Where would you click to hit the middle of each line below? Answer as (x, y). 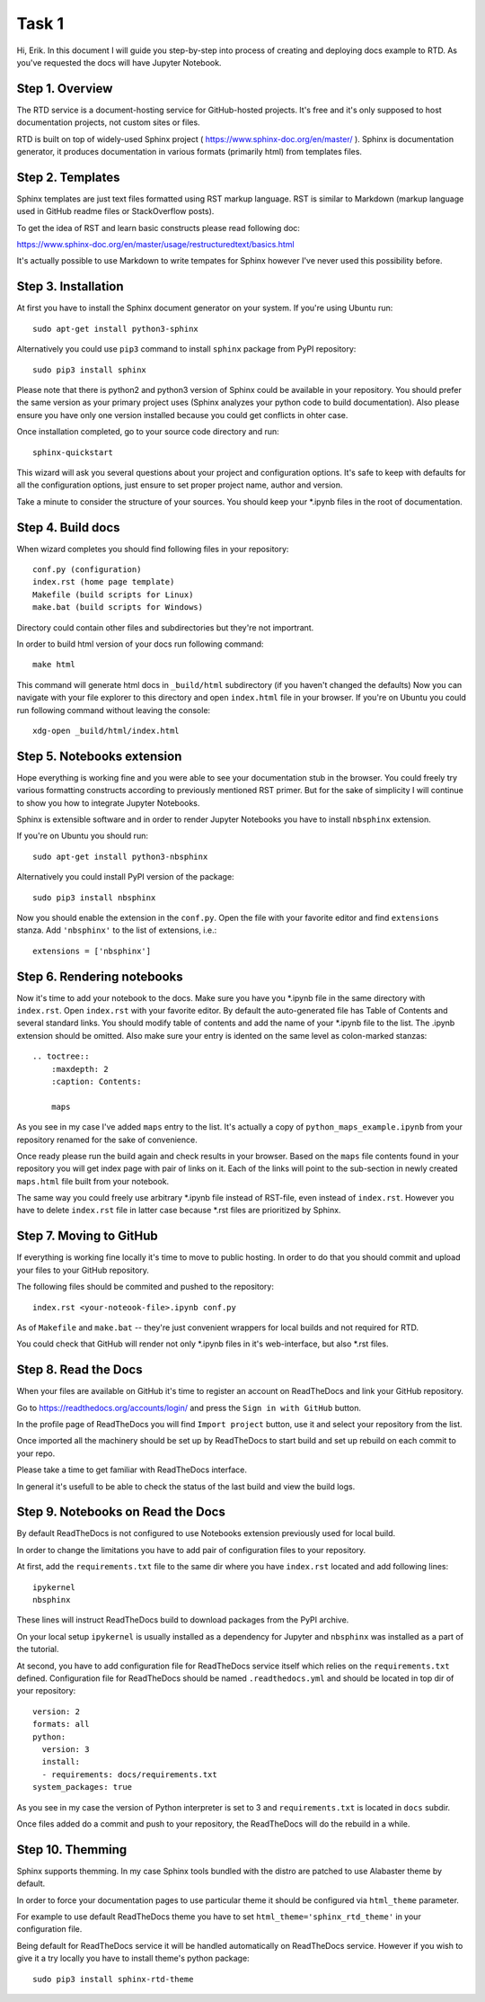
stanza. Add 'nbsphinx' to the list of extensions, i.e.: (117, 930)
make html (54, 665)
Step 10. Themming (72, 1850)
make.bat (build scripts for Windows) (118, 608)
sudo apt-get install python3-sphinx (116, 329)
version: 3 (66, 1749)
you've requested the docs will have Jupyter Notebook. (119, 62)
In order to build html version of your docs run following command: (140, 644)
